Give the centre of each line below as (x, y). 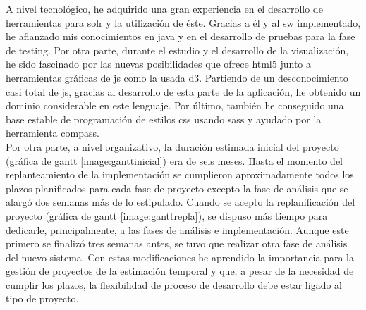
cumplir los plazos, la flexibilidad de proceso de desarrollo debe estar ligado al (174, 284)
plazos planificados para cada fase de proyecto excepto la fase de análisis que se (177, 188)
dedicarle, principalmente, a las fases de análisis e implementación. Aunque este (177, 229)
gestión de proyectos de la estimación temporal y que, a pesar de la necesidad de (180, 271)
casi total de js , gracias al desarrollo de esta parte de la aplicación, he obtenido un (183, 91)
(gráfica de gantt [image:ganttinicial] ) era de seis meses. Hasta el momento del (174, 160)
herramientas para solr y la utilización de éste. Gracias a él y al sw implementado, (183, 22)
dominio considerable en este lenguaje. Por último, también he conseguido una (175, 105)
